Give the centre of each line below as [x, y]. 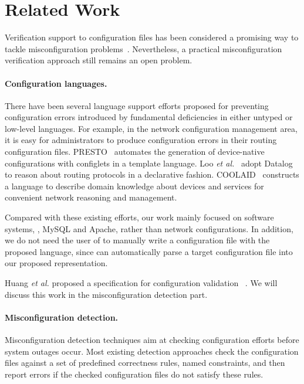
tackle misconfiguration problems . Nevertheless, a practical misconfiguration [143, 48]
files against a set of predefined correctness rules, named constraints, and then [145, 363]
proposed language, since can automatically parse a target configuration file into [149, 251]
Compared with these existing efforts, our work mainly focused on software [139, 217]
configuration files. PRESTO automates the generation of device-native [135, 152]
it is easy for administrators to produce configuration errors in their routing [141, 140]
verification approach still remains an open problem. [99, 60]
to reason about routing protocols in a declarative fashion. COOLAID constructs [152, 174]
